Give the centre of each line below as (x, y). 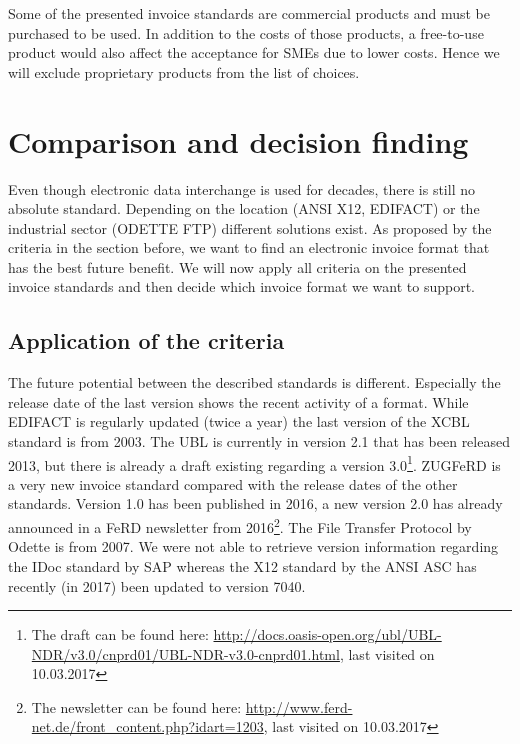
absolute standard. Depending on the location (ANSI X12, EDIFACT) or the (244, 208)
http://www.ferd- (299, 706)
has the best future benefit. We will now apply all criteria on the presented (237, 266)
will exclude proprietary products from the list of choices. (184, 71)
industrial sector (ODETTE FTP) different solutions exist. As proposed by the (250, 227)
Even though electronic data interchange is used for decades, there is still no (241, 188)
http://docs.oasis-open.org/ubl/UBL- (327, 634)
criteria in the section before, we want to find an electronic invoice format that (249, 247)
